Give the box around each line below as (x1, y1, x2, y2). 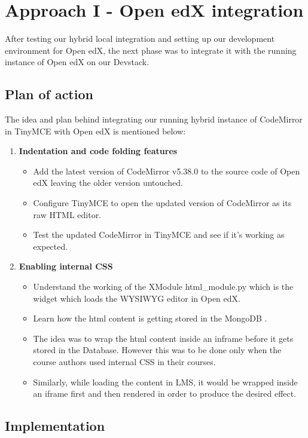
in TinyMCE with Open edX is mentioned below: (5, 124, 186, 137)
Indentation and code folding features (19, 145, 178, 157)
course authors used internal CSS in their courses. (33, 356, 216, 368)
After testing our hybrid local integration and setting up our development (5, 32, 275, 45)
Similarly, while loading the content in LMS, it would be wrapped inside (33, 375, 298, 388)
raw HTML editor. (33, 208, 102, 220)
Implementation (5, 416, 105, 435)
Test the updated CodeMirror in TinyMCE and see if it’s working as (33, 228, 285, 241)
